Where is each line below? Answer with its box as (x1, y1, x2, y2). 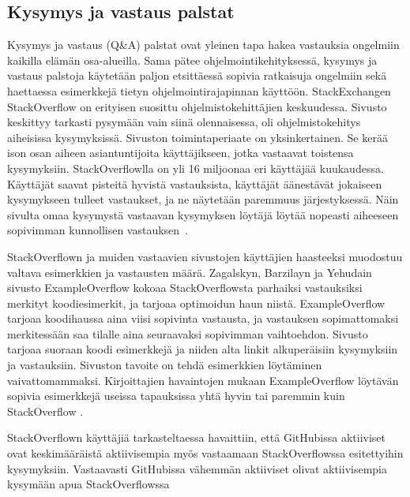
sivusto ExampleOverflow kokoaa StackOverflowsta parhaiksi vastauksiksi (7, 279, 363, 296)
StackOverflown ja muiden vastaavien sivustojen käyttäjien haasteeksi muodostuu (7, 248, 403, 264)
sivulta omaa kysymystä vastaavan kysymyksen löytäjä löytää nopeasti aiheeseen (7, 206, 399, 222)
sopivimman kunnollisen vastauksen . (7, 222, 189, 238)
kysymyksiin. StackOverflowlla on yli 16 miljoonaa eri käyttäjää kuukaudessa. (7, 159, 384, 176)
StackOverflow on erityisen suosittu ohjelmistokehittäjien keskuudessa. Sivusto (7, 98, 387, 114)
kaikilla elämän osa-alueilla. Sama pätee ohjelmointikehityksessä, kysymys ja (7, 51, 378, 68)
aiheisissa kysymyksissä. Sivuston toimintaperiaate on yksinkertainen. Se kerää (7, 129, 388, 145)
